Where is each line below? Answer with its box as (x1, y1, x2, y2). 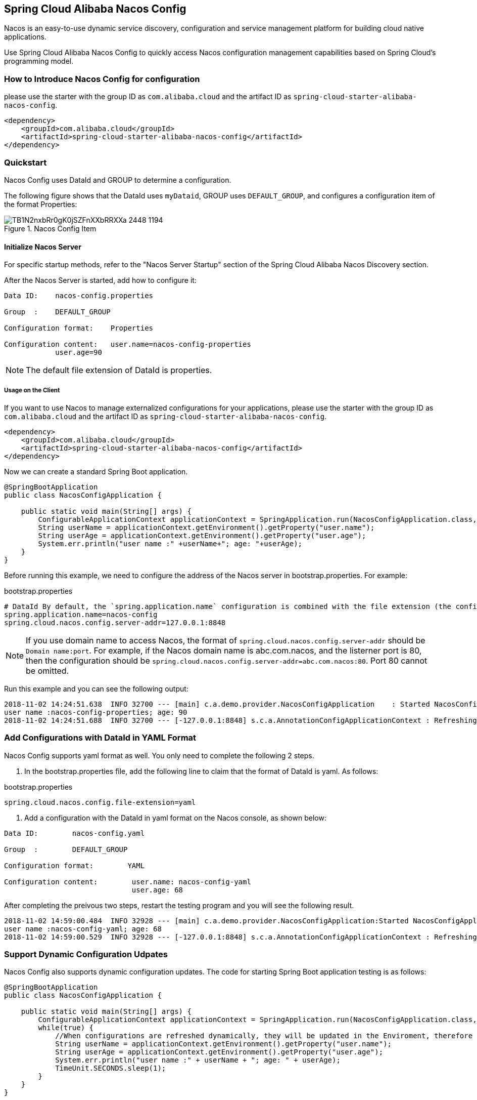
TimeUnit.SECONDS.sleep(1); (55, 1064, 166, 1073)
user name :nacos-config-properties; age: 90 (4, 708, 187, 716)
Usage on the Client (4, 386, 60, 394)
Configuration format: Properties (4, 324, 154, 333)
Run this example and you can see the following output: (4, 684, 188, 693)
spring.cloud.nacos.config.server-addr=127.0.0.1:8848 (4, 618, 226, 627)
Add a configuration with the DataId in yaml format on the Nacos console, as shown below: (24, 813, 326, 822)
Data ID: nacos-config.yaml (4, 829, 145, 837)
